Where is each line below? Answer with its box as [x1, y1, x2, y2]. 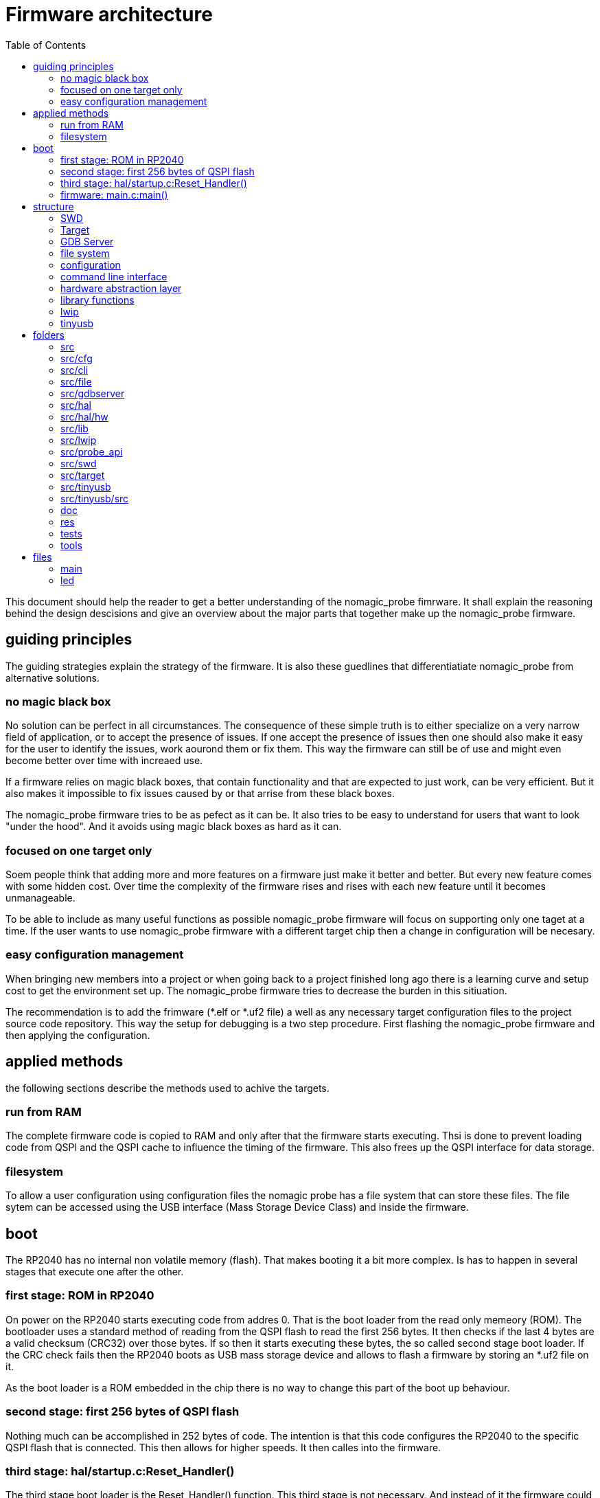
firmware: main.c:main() [60, 188, 168, 201]
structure [33, 200, 74, 212]
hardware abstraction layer [60, 282, 182, 294]
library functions [60, 293, 135, 306]
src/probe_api [60, 445, 123, 458]
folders [33, 328, 65, 341]
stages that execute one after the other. [5, 1266, 184, 1278]
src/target [60, 469, 105, 481]
